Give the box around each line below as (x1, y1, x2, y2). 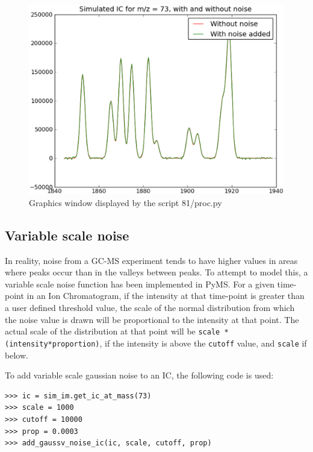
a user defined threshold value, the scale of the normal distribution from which (5, 301, 295, 314)
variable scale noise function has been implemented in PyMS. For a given (5, 277, 274, 290)
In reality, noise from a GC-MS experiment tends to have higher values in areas (5, 254, 298, 266)
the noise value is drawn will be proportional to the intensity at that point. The (5, 313, 299, 325)
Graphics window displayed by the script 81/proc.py (29, 196, 222, 209)
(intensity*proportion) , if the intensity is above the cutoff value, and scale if (5, 336, 307, 349)
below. (5, 348, 28, 361)
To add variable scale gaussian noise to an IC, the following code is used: (5, 369, 274, 381)
